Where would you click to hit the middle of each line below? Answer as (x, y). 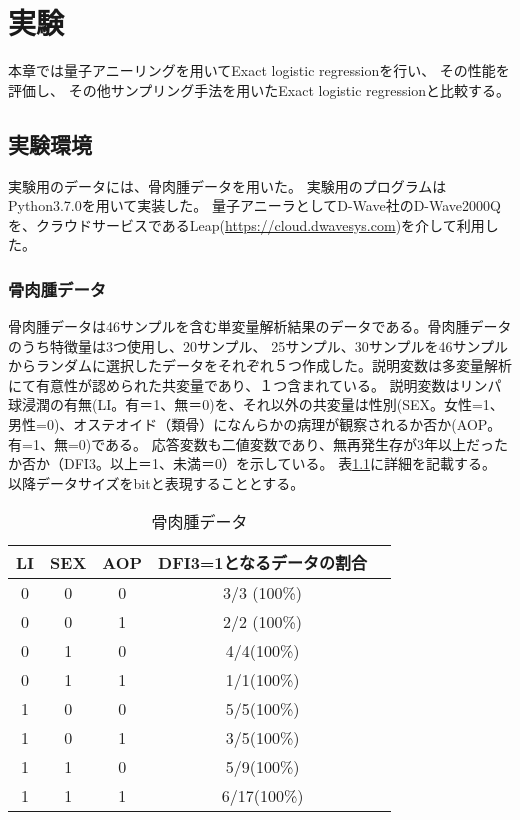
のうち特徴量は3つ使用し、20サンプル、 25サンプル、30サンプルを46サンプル (258, 345)
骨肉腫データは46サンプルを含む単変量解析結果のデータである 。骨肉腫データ (260, 326)
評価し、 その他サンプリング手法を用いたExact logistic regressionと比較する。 (259, 89)
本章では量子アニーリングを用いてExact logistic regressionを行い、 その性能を (259, 70)
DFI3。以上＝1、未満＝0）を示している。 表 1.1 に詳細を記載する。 (280, 463)
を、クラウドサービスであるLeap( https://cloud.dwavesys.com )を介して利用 (246, 224)
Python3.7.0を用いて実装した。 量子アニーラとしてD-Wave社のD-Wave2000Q (254, 205)
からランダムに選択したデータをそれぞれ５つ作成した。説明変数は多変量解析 (260, 365)
